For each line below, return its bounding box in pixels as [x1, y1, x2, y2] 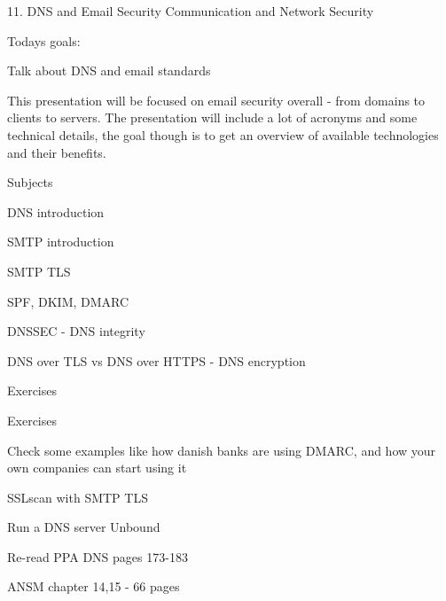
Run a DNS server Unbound [7, 518, 160, 536]
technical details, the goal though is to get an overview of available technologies [7, 125, 439, 144]
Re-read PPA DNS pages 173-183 [7, 547, 188, 566]
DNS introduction [7, 202, 105, 221]
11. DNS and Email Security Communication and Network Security [7, 2, 374, 20]
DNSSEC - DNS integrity [7, 322, 145, 340]
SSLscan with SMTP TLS [7, 488, 148, 506]
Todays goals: [7, 31, 81, 50]
